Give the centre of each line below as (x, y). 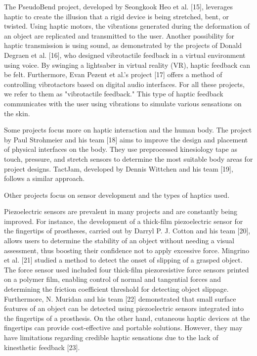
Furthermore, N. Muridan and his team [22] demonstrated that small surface (120, 298)
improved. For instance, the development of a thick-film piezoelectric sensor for (124, 221)
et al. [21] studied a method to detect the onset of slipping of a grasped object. (123, 260)
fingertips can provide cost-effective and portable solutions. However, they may (123, 328)
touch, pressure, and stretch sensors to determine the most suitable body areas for (128, 158)
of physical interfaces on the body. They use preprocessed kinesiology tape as (121, 149)
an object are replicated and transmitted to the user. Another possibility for (119, 35)
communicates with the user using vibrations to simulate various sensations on (123, 103)
